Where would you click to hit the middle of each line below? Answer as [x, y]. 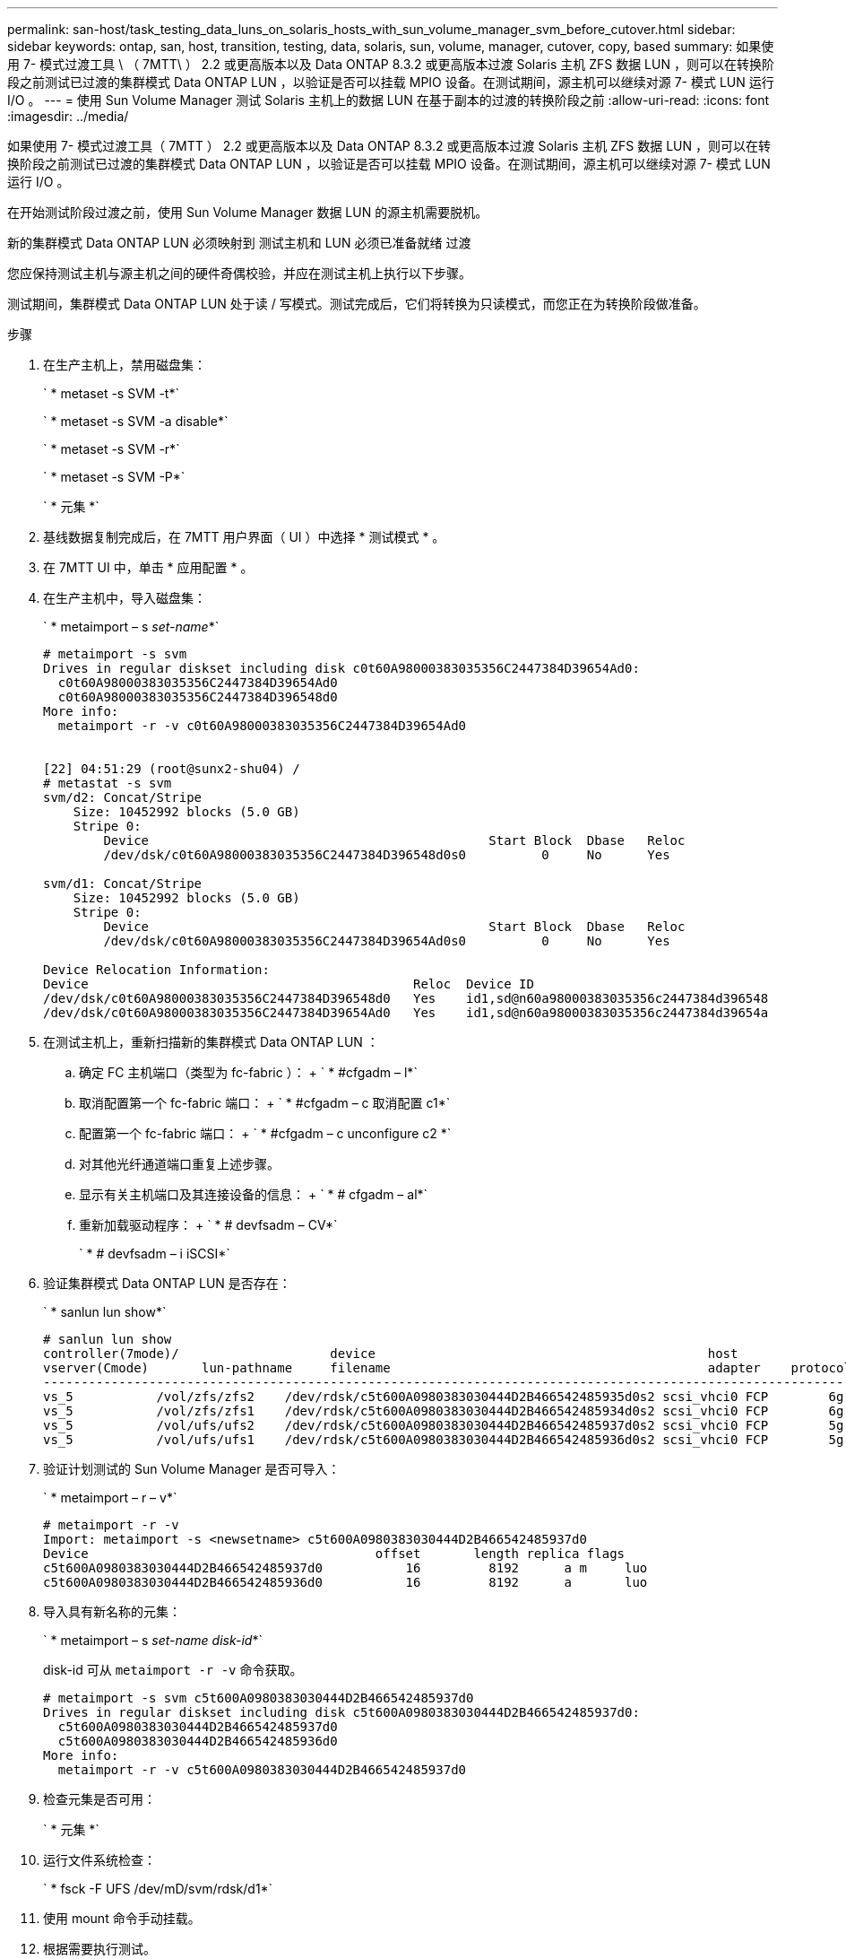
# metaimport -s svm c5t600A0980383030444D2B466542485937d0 [259, 1698]
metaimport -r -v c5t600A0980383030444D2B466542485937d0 [262, 1770]
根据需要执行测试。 [99, 1949]
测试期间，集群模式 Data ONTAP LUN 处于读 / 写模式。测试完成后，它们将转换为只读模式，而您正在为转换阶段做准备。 [357, 304]
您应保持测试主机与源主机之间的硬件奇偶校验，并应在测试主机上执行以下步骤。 [239, 273]
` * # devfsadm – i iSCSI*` [155, 1254]
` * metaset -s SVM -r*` [112, 449]
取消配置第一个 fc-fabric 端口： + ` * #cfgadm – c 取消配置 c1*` [265, 1103]
